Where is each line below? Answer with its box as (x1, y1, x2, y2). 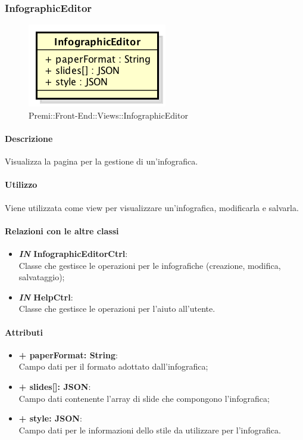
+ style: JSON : (18, 412, 82, 424)
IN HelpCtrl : (18, 290, 73, 303)
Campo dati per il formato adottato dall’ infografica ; (18, 360, 208, 373)
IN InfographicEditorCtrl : (18, 247, 128, 259)
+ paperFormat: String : (18, 348, 118, 361)
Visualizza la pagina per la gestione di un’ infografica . (5, 155, 198, 168)
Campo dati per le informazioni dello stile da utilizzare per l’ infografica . (18, 423, 281, 436)
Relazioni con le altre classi (5, 224, 119, 237)
